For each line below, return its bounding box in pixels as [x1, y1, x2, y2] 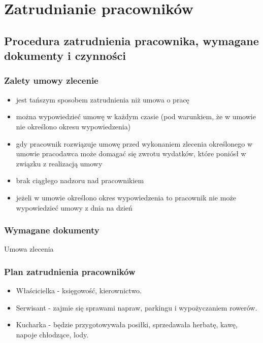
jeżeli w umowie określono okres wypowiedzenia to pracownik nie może [16, 192, 236, 202]
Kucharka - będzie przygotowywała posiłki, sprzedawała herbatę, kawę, [16, 319, 238, 330]
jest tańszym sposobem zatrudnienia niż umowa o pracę [16, 94, 189, 105]
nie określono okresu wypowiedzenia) [16, 121, 131, 131]
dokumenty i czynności [4, 48, 126, 63]
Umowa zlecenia [4, 244, 54, 254]
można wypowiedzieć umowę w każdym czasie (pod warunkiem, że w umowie [16, 111, 256, 122]
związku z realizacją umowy [16, 158, 103, 168]
